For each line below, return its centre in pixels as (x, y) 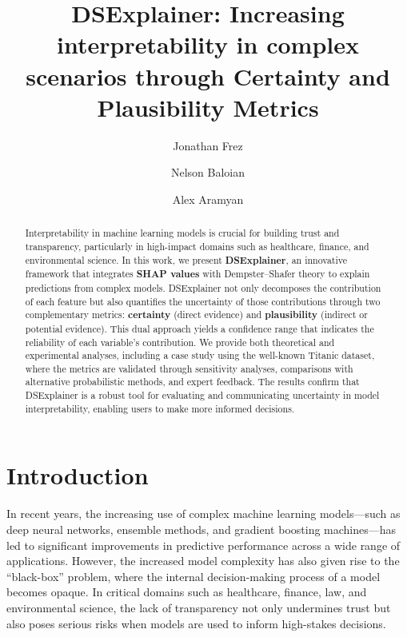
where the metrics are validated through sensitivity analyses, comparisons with (189, 368)
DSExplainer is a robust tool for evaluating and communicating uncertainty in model (202, 395)
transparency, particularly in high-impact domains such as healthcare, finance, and (197, 246)
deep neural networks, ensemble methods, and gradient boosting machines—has (202, 529)
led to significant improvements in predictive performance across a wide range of (203, 545)
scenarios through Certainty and (208, 76)
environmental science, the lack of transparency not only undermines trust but (199, 607)
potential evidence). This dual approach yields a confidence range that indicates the (200, 328)
